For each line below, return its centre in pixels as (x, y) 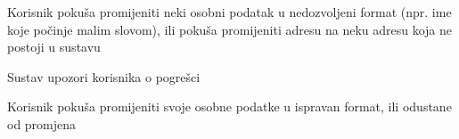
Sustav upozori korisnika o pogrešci (104, 76)
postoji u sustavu (54, 47)
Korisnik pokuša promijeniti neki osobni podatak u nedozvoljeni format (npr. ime (229, 12)
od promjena (42, 123)
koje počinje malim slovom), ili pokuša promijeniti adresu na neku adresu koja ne (230, 29)
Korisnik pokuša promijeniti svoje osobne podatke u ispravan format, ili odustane (229, 106)
